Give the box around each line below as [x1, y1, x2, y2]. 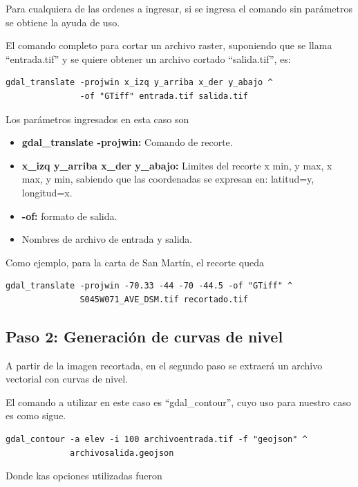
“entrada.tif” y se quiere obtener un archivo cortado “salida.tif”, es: [6, 51, 291, 66]
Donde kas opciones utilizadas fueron [6, 468, 162, 483]
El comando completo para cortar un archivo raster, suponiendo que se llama [6, 38, 332, 53]
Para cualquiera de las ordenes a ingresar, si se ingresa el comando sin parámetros [6, 1, 352, 15]
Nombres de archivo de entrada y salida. [21, 232, 193, 246]
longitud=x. [21, 185, 73, 199]
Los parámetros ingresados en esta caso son [6, 111, 189, 126]
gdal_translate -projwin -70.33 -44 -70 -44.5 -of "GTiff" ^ [6, 281, 293, 291]
